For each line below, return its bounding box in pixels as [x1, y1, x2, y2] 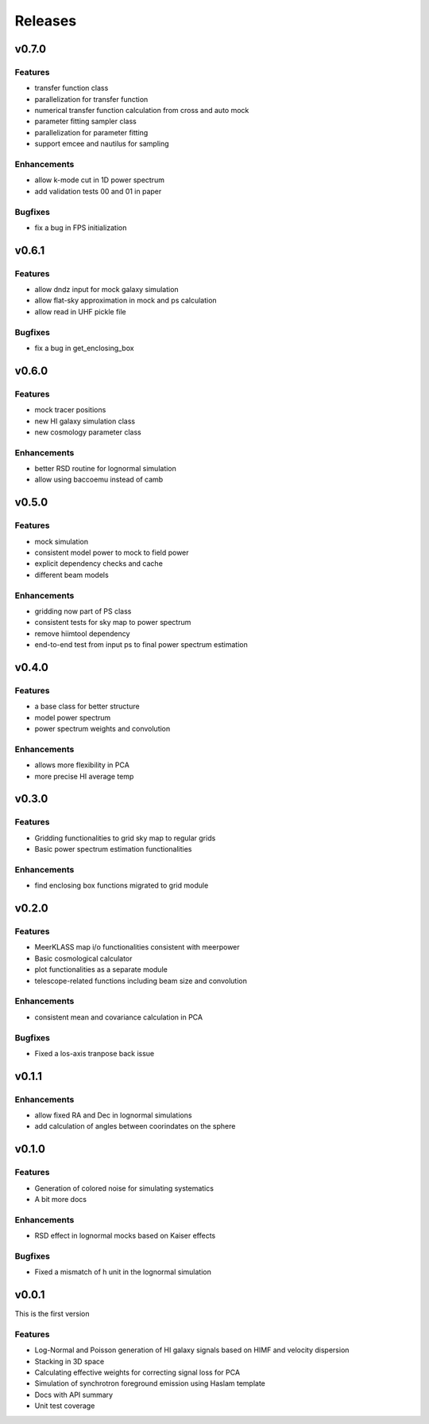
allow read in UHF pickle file [34, 306, 126, 316]
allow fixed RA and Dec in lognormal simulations [34, 1110, 192, 1120]
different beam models [34, 570, 109, 579]
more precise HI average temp [34, 771, 134, 781]
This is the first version [14, 1309, 90, 1319]
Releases [14, 12, 77, 29]
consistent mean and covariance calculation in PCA [34, 1012, 203, 1022]
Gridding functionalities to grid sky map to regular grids [34, 833, 216, 843]
